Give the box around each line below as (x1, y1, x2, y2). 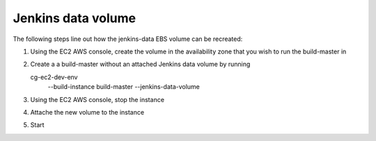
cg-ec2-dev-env (30, 73, 78, 81)
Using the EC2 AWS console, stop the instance (30, 95, 165, 103)
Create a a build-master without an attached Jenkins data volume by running (30, 60, 251, 69)
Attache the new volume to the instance (30, 108, 145, 116)
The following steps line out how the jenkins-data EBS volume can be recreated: (13, 35, 243, 43)
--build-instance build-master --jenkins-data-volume (47, 83, 200, 91)
